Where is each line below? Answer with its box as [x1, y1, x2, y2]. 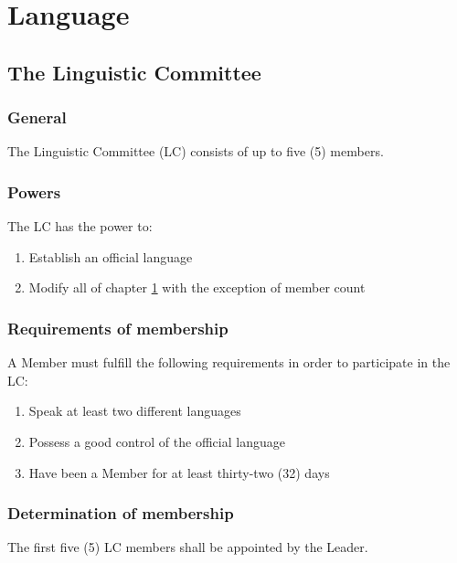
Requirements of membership [7, 316, 228, 339]
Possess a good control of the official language [28, 431, 285, 451]
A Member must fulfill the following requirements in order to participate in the [7, 353, 451, 372]
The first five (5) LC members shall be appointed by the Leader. [7, 537, 368, 557]
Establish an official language [28, 247, 193, 266]
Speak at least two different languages [28, 401, 241, 420]
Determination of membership [7, 502, 234, 525]
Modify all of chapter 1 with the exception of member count [28, 278, 366, 297]
